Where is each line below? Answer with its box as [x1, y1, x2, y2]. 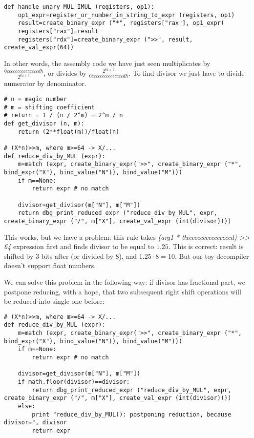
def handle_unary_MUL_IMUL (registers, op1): [4, 3, 154, 10]
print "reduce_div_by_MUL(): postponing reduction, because [32, 411, 232, 418]
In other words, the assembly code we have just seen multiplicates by [4, 58, 211, 68]
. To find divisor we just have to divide [128, 67, 245, 78]
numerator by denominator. [4, 78, 86, 88]
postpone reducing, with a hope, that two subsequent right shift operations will [4, 286, 241, 296]
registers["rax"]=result [18, 27, 99, 35]
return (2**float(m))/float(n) [18, 128, 120, 135]
